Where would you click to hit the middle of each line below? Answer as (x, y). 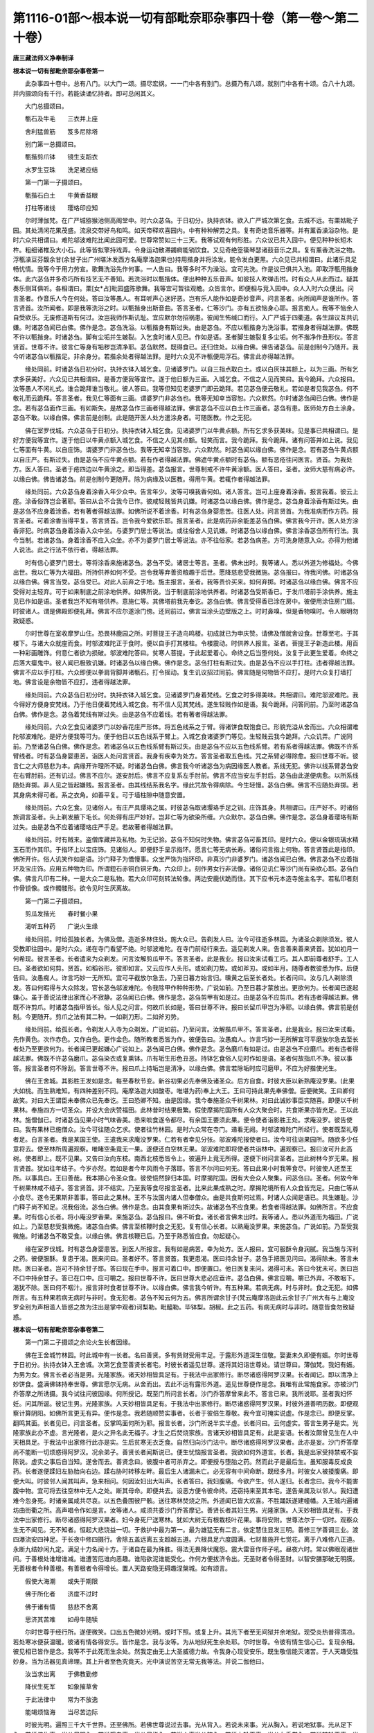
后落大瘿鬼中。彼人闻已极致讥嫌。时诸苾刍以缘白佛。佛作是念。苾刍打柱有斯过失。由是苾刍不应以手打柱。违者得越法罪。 (186, 663)
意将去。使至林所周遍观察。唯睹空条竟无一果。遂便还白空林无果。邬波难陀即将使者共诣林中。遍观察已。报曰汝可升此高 (182, 1149)
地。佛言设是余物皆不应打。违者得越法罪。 (73, 682)
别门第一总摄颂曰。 (52, 144)
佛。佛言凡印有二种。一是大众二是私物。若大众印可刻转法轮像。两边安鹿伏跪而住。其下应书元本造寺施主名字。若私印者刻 (186, 878)
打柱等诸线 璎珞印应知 (61, 208)
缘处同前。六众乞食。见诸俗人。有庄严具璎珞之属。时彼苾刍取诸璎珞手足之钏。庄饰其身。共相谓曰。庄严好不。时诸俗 (192, 808)
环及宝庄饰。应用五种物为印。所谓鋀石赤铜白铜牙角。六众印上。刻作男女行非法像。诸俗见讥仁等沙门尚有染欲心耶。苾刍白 (186, 869)
